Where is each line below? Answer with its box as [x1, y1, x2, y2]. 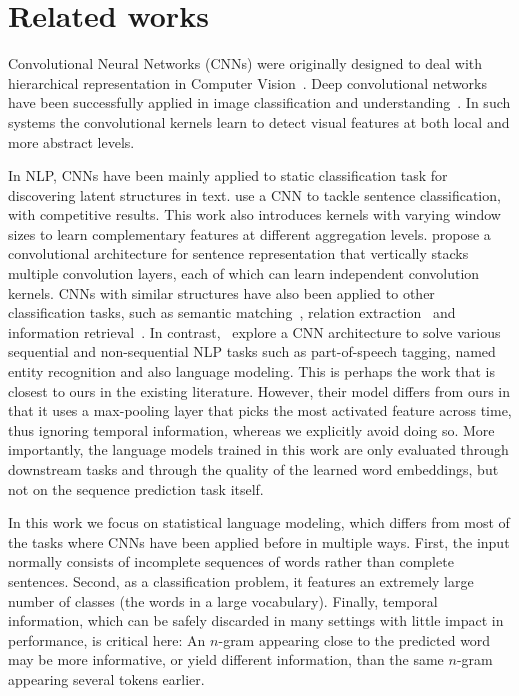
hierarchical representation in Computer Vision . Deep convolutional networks [8, 72, 488, 93]
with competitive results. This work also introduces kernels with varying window [8, 204, 501, 225]
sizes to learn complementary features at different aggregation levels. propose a [8, 223, 491, 244]
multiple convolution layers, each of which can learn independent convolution [8, 263, 480, 284]
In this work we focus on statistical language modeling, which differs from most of [8, 512, 510, 533]
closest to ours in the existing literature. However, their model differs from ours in [8, 380, 511, 401]
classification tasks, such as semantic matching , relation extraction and [8, 302, 456, 323]
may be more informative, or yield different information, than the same [8, 649, 444, 670]
